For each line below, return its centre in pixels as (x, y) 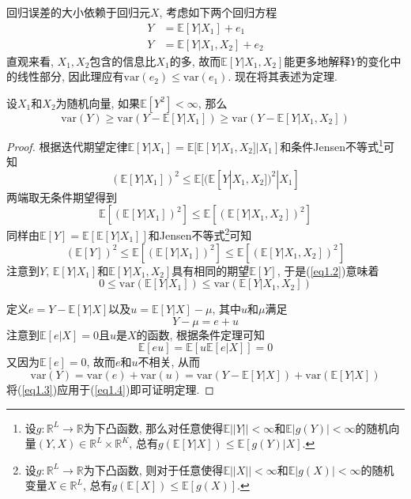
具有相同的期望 (211, 270)
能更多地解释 (317, 60)
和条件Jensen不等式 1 (332, 145)
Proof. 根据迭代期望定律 (67, 146)
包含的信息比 (123, 60)
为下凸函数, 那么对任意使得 (153, 427)
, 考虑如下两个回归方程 (218, 12)
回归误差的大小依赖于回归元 (78, 12)
